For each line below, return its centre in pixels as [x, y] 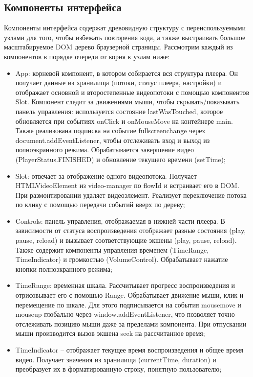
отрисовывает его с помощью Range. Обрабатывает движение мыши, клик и [129, 295]
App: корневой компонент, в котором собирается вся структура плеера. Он [127, 73]
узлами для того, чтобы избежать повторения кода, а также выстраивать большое [125, 37]
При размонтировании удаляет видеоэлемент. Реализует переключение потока [131, 195]
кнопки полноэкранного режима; [64, 269]
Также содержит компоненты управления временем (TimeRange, [112, 249]
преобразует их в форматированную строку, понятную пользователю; [118, 369]
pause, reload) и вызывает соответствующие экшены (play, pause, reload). [126, 240]
